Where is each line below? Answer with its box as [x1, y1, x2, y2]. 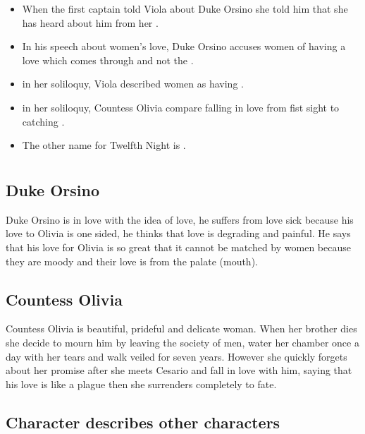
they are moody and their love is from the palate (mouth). [6, 253, 258, 268]
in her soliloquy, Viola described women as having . [22, 76, 244, 91]
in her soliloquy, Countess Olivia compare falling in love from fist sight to [22, 100, 340, 114]
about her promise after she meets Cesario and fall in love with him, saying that [6, 363, 352, 378]
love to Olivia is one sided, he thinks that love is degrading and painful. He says [6, 226, 351, 241]
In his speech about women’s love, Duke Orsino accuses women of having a [22, 39, 346, 54]
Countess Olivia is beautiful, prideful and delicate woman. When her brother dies [6, 321, 357, 336]
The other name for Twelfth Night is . [22, 138, 186, 152]
